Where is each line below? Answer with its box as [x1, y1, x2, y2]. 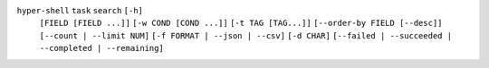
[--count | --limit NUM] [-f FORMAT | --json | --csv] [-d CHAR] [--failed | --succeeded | [39, 30, 453, 40]
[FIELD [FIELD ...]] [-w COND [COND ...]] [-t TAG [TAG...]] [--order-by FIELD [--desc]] [39, 18, 443, 29]
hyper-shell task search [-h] [16, 5, 144, 15]
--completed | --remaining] [39, 43, 165, 54]
